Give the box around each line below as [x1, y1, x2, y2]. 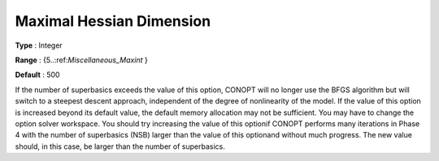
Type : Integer [15, 40, 63, 50]
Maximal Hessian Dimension [15, 12, 211, 30]
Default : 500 [15, 70, 60, 80]
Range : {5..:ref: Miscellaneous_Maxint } [15, 55, 148, 65]
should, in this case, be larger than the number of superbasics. [15, 142, 225, 151]
